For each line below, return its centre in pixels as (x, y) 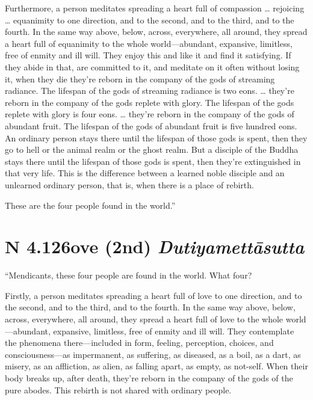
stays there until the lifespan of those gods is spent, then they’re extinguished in (153, 161)
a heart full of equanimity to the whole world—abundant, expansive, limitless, (149, 43)
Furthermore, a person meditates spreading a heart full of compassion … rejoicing (155, 8)
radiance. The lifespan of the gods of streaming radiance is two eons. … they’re (150, 91)
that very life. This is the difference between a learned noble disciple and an (145, 173)
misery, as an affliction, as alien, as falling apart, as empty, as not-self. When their (156, 366)
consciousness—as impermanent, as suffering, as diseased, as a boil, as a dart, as (153, 354)
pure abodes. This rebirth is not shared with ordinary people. (118, 389)
